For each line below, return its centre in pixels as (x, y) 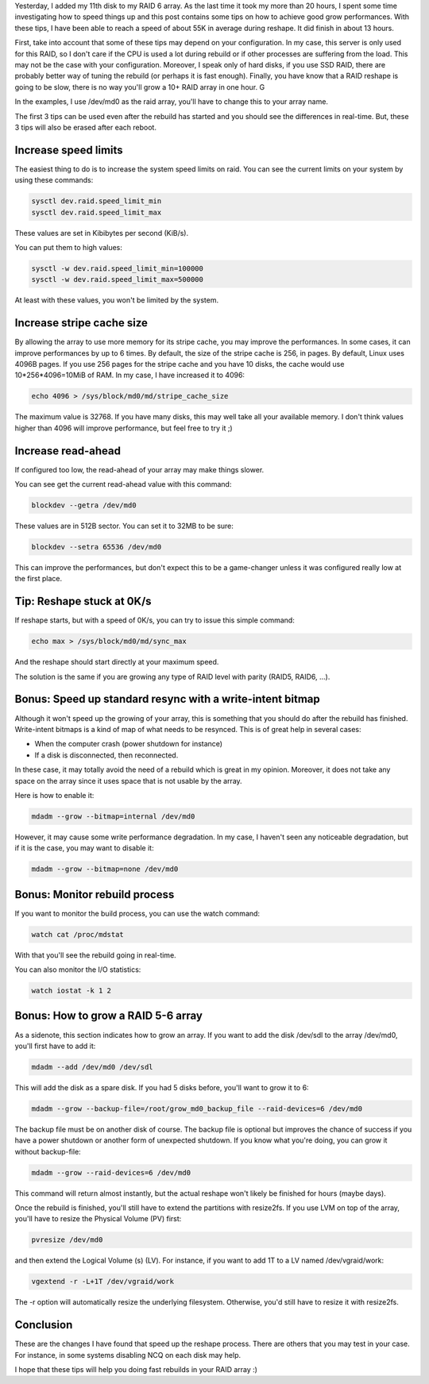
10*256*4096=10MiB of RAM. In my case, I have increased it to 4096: (130, 375)
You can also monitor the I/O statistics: (78, 970)
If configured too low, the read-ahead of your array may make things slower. (139, 469)
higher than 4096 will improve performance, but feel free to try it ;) (124, 428)
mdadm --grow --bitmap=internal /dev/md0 (113, 816)
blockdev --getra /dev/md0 (84, 505)
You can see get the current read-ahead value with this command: (123, 484)
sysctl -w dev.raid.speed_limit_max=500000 (118, 279)
